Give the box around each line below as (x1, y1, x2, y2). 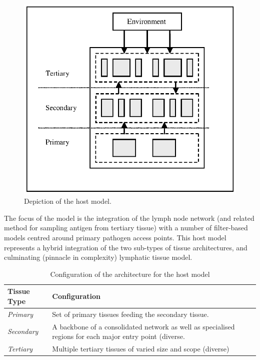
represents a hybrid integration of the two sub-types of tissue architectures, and (4, 242, 247, 252)
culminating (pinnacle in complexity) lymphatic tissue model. (4, 252, 192, 262)
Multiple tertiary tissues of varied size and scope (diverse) (52, 343, 229, 354)
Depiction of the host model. (24, 196, 111, 206)
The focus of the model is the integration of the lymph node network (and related (4, 212, 254, 223)
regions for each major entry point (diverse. (52, 331, 185, 341)
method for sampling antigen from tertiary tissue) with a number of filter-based (4, 222, 248, 233)
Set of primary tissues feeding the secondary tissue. (52, 308, 209, 319)
